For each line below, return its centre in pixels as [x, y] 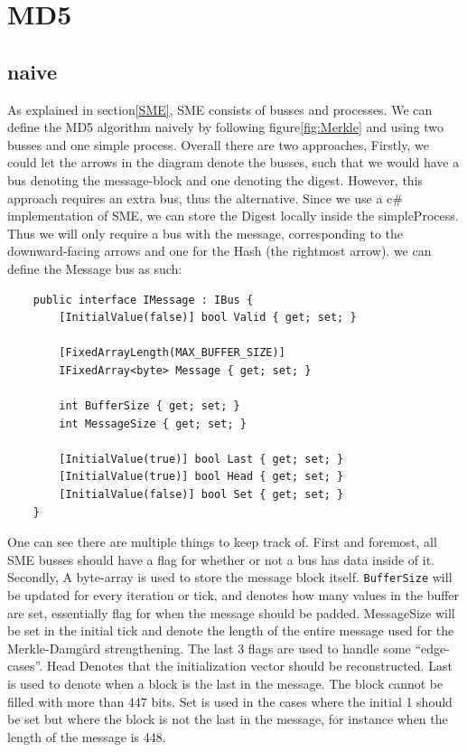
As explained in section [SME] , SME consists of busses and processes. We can [220, 109]
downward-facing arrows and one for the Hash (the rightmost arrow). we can [219, 251]
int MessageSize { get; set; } [153, 423]
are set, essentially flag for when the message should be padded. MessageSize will [231, 612]
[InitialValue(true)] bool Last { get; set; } [201, 459]
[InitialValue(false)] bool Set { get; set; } [201, 495]
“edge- [432, 648]
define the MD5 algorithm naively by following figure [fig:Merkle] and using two [226, 127]
